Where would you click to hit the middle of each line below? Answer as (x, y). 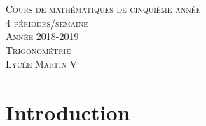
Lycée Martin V (42, 64)
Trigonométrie (38, 50)
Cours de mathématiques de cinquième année (103, 8)
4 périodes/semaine (47, 22)
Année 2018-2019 (42, 36)
